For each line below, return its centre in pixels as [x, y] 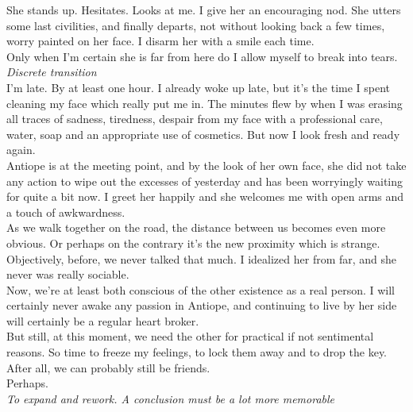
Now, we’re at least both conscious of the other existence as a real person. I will [201, 289]
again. [21, 150]
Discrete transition [52, 72]
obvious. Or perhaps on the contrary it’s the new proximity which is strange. [193, 243]
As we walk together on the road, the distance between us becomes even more [196, 227]
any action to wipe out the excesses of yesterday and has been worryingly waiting [205, 181]
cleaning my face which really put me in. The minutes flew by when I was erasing [205, 103]
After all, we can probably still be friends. [108, 367]
